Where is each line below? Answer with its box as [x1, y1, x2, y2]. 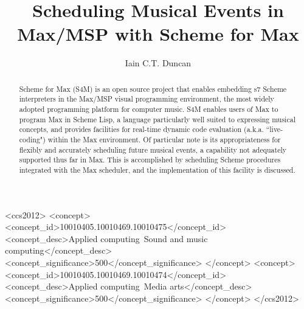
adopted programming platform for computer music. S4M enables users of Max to [19, 104, 278, 114]
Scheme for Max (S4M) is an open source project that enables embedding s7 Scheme [19, 83, 287, 94]
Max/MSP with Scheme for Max [17, 21, 299, 46]
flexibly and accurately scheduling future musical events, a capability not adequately [19, 144, 287, 154]
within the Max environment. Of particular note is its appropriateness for [47, 134, 281, 144]
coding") [19, 134, 46, 144]
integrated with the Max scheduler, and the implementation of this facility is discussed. [19, 164, 295, 175]
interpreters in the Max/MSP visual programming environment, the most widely [19, 94, 274, 104]
